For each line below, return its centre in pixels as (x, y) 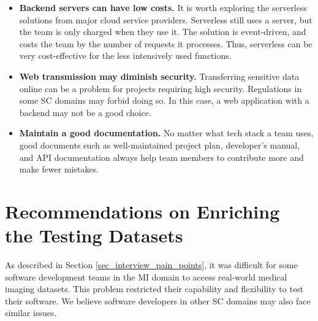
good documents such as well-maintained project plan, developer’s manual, (160, 145)
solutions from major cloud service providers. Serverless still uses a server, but (166, 19)
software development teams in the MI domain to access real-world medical (146, 277)
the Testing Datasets (94, 235)
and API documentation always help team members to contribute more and (161, 157)
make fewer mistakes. (59, 169)
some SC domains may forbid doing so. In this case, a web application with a (164, 100)
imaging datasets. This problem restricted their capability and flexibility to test (154, 289)
